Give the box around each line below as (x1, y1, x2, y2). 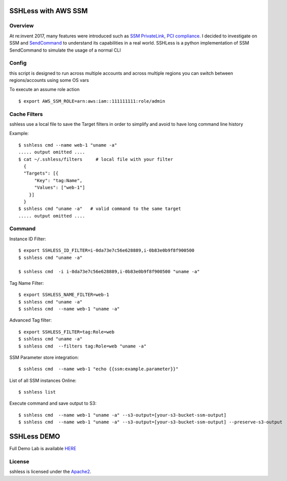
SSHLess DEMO (9, 432, 60, 441)
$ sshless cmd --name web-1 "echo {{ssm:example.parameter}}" (18, 366, 179, 372)
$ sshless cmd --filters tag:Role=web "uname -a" (18, 343, 147, 349)
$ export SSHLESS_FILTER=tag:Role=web (18, 329, 115, 335)
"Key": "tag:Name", (34, 178, 83, 183)
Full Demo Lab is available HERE (9, 446, 76, 452)
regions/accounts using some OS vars (9, 77, 89, 83)
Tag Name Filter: (9, 280, 44, 286)
